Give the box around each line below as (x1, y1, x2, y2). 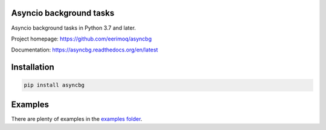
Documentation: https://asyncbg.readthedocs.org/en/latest (11, 46, 158, 54)
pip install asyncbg (24, 82, 85, 89)
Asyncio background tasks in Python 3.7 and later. (11, 24, 136, 31)
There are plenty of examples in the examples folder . (11, 115, 142, 122)
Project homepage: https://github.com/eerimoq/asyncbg (11, 35, 152, 42)
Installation (11, 62, 54, 73)
